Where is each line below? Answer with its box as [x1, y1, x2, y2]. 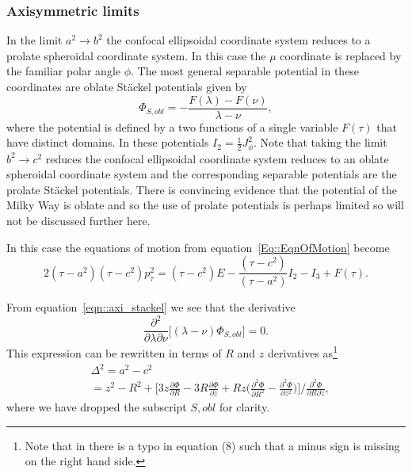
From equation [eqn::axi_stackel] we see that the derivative [6, 299, 296, 315]
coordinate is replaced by [280, 47, 402, 63]
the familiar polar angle [6, 63, 120, 79]
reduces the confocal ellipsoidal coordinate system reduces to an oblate [45, 150, 389, 166]
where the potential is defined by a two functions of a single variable [6, 118, 338, 135]
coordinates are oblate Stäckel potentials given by [6, 78, 247, 94]
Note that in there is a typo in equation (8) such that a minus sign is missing [25, 437, 400, 453]
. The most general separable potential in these [131, 63, 360, 79]
